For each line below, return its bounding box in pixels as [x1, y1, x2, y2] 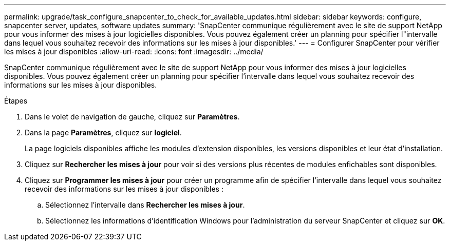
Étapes [4, 96, 28, 105]
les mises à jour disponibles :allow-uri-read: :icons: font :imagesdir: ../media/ [4, 47, 264, 56]
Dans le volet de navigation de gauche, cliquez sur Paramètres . [25, 112, 240, 121]
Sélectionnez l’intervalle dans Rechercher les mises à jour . [45, 200, 245, 209]
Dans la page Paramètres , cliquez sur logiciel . [25, 128, 182, 137]
